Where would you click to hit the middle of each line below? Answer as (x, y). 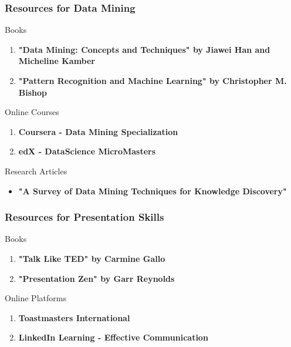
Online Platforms (35, 298)
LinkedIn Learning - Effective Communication (113, 337)
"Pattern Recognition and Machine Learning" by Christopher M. (153, 80)
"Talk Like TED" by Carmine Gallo (92, 258)
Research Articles (36, 171)
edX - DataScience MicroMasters (87, 151)
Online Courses (32, 112)
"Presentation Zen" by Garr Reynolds (97, 278)
